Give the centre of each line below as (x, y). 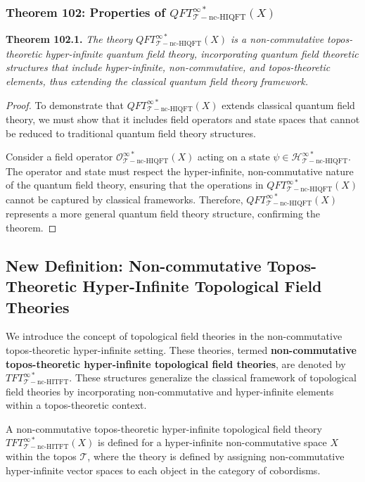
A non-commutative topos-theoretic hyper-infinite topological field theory (164, 428)
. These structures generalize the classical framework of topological (213, 378)
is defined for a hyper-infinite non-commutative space (212, 442)
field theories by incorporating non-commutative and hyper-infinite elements (170, 391)
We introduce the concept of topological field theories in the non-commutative (174, 336)
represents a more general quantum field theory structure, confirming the (163, 214)
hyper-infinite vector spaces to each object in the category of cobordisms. (163, 470)
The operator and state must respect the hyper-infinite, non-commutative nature (180, 171)
